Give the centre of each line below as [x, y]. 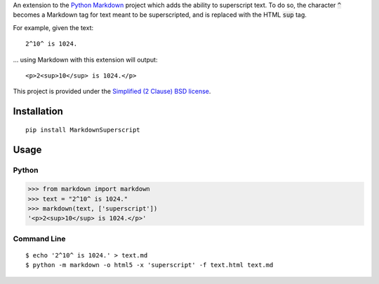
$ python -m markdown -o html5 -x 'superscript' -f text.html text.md [149, 265]
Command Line [39, 239]
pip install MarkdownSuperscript [83, 130]
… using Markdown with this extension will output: [85, 59]
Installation [38, 112]
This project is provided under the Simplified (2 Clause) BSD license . [112, 92]
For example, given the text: [53, 27]
